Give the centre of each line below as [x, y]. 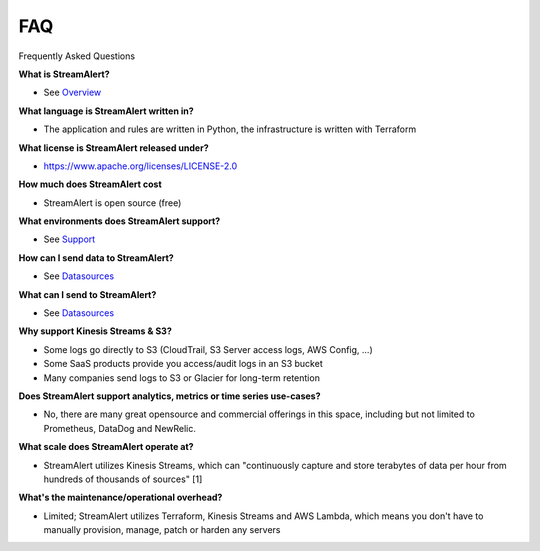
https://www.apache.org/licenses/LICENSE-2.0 [140, 166]
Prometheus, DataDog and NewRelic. [120, 428]
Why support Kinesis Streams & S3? [95, 331]
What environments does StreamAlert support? [119, 221]
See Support [69, 239]
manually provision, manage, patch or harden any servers [162, 530]
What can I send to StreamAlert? [87, 294]
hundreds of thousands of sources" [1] [123, 479]
